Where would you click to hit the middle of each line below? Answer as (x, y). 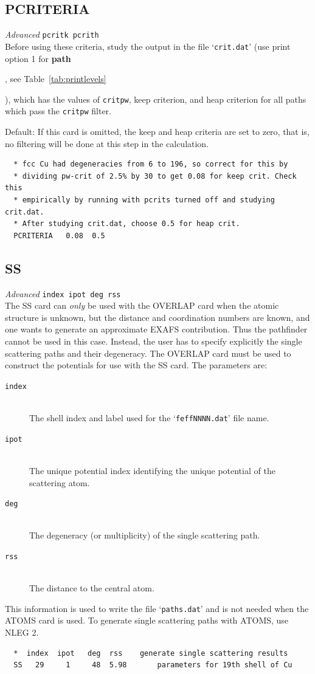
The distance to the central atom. (92, 588)
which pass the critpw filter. (58, 111)
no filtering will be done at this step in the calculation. (107, 143)
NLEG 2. (22, 632)
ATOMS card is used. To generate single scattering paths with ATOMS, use (147, 620)
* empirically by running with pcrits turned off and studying (144, 200)
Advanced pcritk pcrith (52, 34)
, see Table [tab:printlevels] (56, 79)
